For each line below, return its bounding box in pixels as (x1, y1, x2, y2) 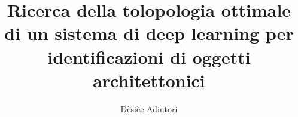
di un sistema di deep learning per (4, 21, 294, 45)
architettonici (93, 67, 205, 92)
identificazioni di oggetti (47, 44, 251, 69)
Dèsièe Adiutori (120, 102, 178, 115)
